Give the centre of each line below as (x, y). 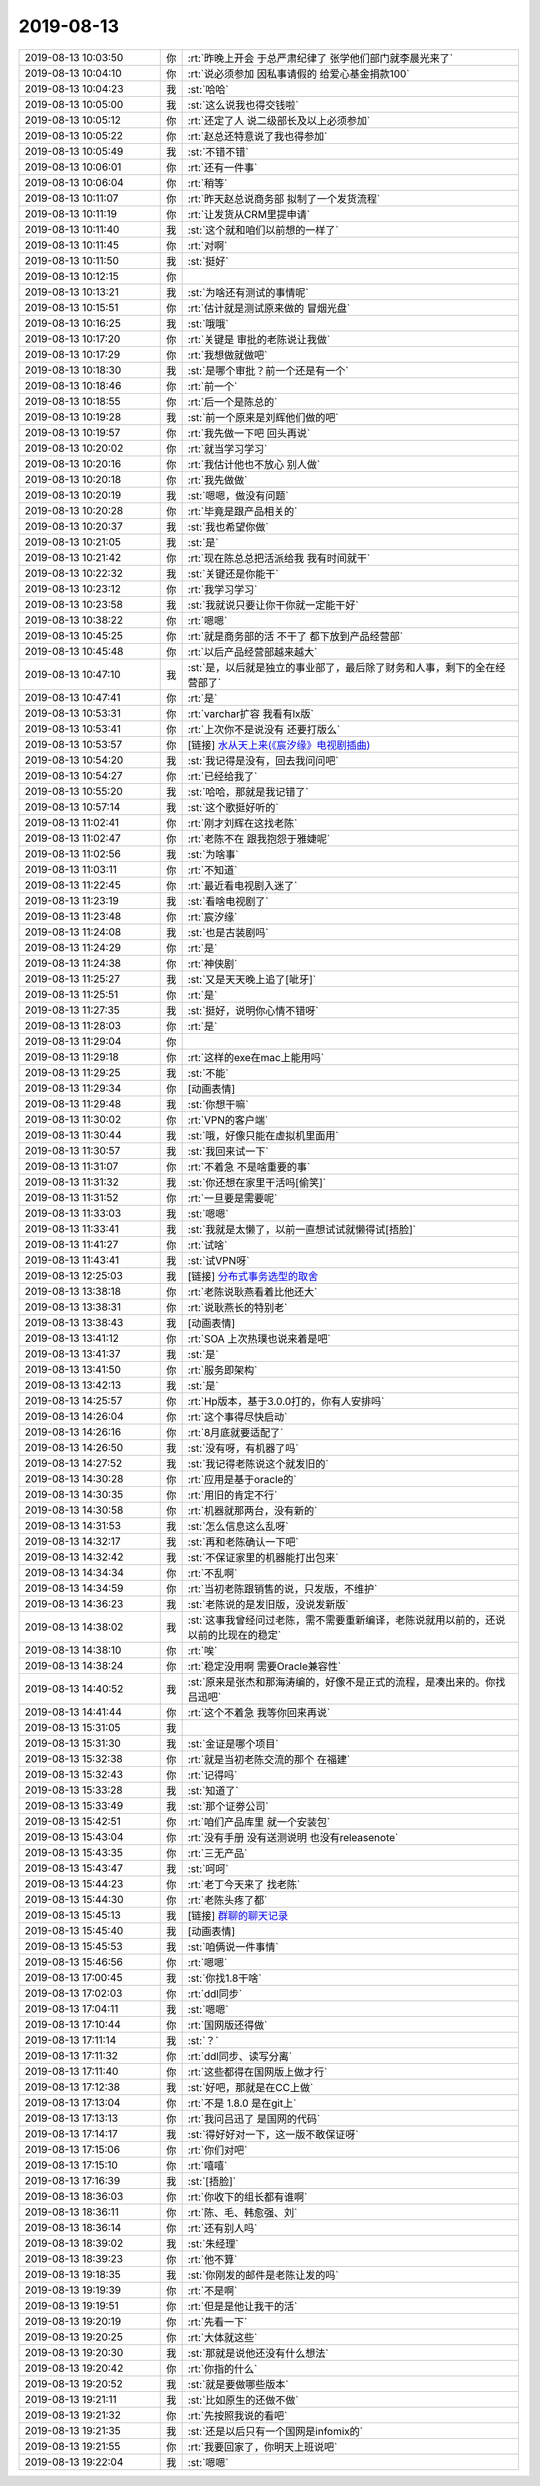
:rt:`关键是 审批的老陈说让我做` (259, 339)
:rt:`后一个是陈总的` (232, 402)
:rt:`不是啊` (212, 2290)
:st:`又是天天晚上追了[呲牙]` (252, 979)
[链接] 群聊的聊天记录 (238, 1915)
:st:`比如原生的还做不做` (243, 2400)
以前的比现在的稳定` (234, 1635)
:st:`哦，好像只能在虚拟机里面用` (263, 1135)
